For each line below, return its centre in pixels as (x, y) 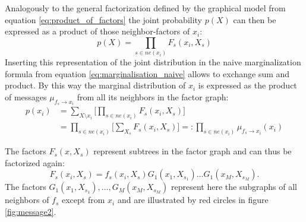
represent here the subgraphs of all (234, 187)
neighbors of (27, 200)
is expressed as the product (247, 85)
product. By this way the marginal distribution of (95, 85)
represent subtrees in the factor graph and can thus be (193, 151)
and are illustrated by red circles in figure (193, 200)
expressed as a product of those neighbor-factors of (97, 31)
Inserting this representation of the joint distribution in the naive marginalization (153, 62)
